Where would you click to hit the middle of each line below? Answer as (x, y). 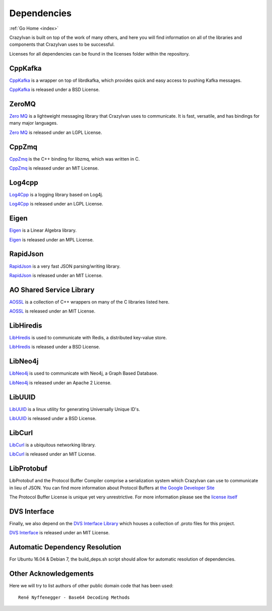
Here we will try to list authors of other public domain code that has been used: (91, 586)
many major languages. (33, 123)
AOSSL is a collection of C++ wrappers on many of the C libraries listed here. (89, 302)
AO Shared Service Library (52, 290)
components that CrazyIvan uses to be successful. (62, 44)
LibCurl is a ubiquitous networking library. (53, 445)
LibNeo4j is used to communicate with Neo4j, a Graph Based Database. (84, 373)
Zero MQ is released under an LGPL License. (56, 132)
